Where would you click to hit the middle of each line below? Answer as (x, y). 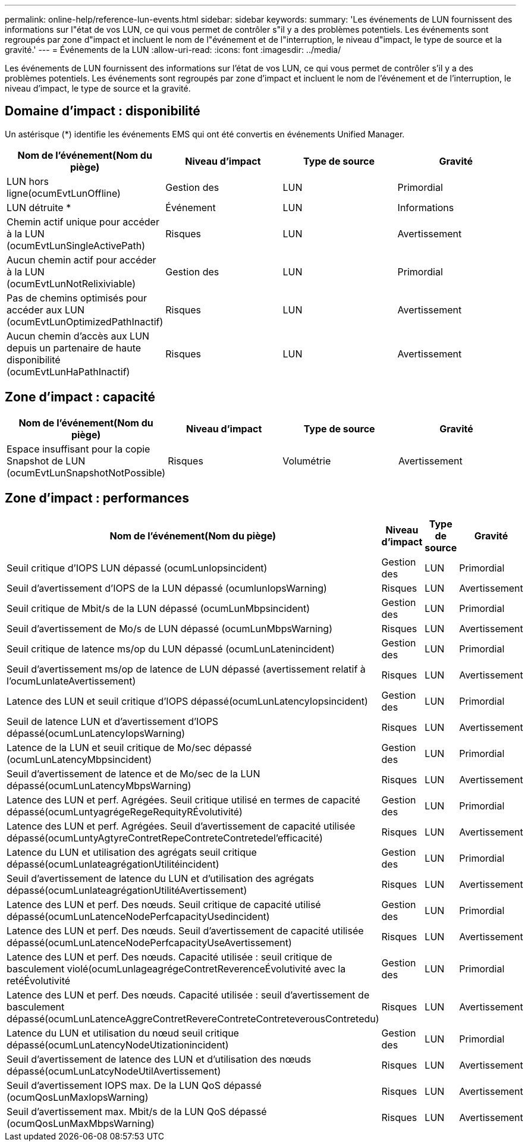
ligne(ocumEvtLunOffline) (64, 193)
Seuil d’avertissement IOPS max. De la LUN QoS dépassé (134, 1085)
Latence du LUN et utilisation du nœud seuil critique (123, 1033)
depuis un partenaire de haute (74, 348)
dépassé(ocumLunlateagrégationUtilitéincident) (113, 864)
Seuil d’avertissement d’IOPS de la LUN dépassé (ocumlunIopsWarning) (167, 588)
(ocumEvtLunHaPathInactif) (68, 371)
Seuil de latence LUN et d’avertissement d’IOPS (113, 721)
